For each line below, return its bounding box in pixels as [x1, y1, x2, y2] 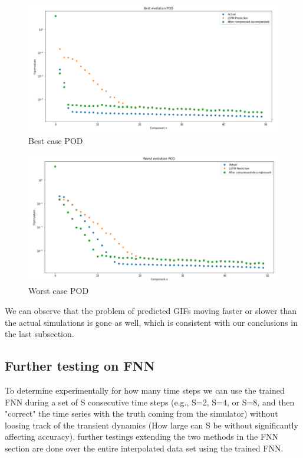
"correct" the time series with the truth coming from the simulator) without [5, 407, 278, 420]
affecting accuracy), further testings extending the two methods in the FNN [5, 430, 279, 443]
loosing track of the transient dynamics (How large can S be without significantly [5, 418, 298, 431]
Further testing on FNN [5, 356, 155, 375]
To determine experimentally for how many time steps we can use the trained [5, 384, 285, 397]
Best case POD [28, 135, 83, 147]
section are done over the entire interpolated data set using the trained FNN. [5, 442, 284, 454]
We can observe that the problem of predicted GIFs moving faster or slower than [5, 305, 297, 317]
